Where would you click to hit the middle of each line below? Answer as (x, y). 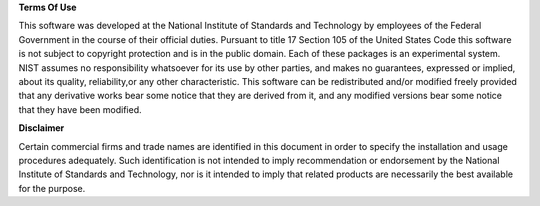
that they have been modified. (80, 109)
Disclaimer (41, 128)
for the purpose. (52, 188)
